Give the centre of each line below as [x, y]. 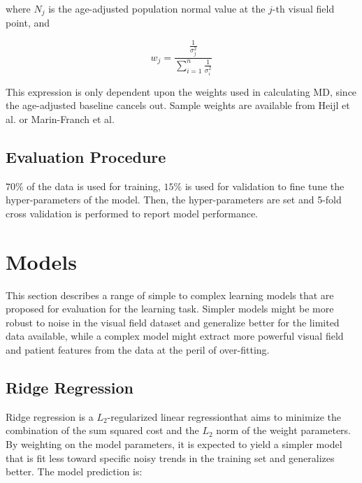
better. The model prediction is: [74, 471]
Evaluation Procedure [86, 156]
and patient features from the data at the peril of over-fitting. [138, 349]
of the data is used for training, [94, 186]
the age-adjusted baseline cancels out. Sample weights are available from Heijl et [178, 105]
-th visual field [303, 8]
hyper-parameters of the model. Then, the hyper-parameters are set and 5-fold [174, 200]
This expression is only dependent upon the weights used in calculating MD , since [181, 91]
